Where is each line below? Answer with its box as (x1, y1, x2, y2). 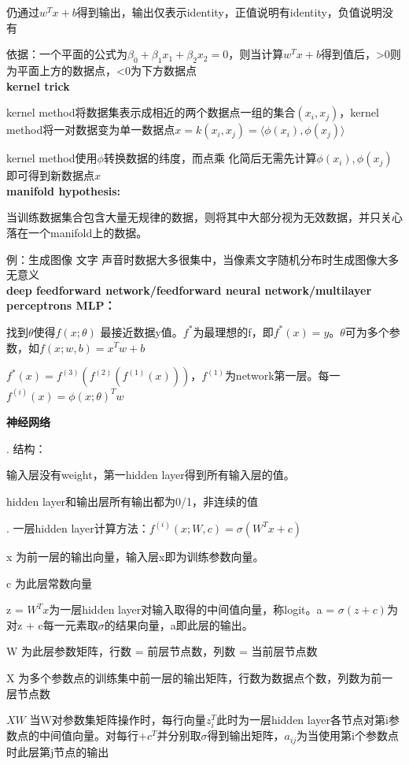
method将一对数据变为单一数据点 (6, 121, 175, 138)
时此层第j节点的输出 (6, 743, 109, 759)
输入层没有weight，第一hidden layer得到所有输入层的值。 (6, 466, 295, 483)
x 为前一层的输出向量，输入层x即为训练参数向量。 (6, 548, 264, 564)
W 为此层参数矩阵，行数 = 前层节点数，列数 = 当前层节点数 (6, 643, 318, 659)
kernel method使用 (6, 150, 98, 166)
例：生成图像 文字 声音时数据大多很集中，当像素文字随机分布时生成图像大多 (6, 251, 400, 267)
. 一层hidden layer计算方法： (6, 519, 149, 536)
